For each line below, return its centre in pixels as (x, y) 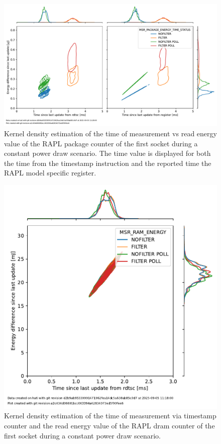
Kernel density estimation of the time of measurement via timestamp (110, 416)
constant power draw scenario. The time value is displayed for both (107, 153)
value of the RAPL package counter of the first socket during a (101, 143)
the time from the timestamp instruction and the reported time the (108, 163)
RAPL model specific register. (50, 173)
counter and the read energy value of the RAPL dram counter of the (109, 425)
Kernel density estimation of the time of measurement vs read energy (111, 134)
